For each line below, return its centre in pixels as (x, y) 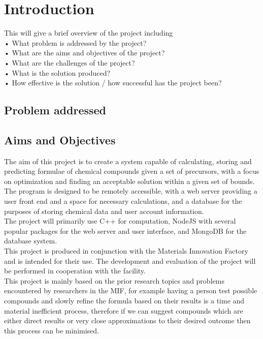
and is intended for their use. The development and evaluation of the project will (130, 260)
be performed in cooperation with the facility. (75, 271)
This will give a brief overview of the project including (89, 33)
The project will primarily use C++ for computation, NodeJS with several (120, 221)
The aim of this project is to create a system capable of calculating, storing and (128, 161)
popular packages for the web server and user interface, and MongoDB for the (125, 230)
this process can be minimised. (52, 330)
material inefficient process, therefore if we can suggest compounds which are (124, 310)
